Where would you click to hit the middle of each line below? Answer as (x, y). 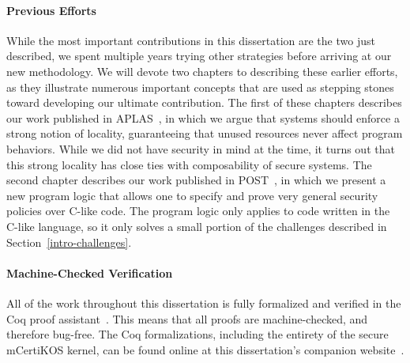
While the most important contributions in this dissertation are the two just (191, 40)
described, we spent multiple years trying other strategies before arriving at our (199, 56)
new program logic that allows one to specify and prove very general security (192, 195)
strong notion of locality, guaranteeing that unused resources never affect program (205, 133)
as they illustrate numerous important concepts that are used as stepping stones (200, 87)
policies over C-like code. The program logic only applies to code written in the (198, 211)
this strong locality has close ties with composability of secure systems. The (189, 164)
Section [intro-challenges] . (69, 242)
